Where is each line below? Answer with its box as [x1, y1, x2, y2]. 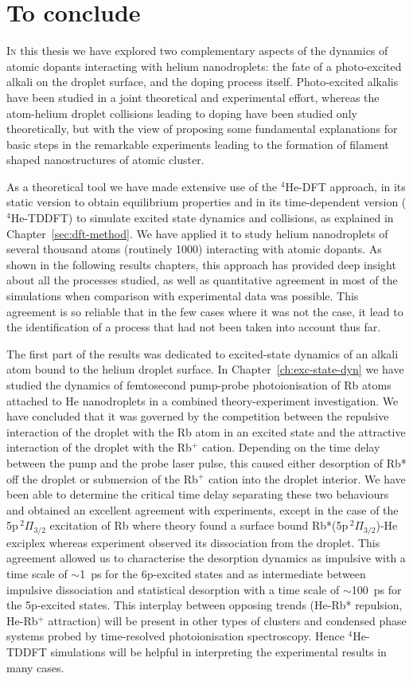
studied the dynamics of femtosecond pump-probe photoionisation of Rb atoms [6, 377, 392, 393]
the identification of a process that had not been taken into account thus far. [6, 319, 381, 335]
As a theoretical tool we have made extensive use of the [6, 178, 278, 194]
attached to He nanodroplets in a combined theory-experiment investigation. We [6, 392, 399, 409]
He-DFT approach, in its [285, 178, 406, 194]
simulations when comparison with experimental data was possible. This [6, 288, 359, 304]
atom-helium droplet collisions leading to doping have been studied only [6, 104, 357, 121]
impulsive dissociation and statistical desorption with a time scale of [6, 581, 340, 597]
